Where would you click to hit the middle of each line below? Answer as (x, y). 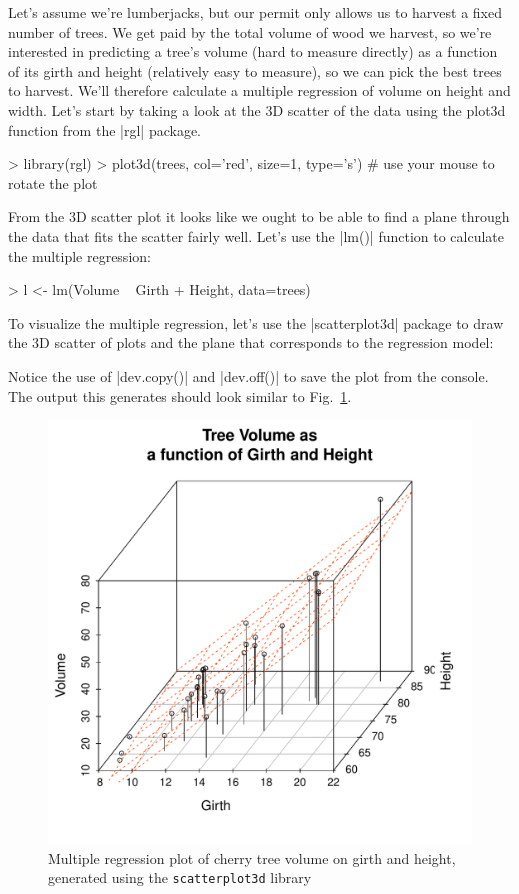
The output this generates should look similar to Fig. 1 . (180, 395)
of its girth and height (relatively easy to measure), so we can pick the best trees (255, 70)
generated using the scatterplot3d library (180, 877)
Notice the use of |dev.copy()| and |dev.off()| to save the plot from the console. (248, 375)
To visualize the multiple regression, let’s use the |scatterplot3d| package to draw (256, 322)
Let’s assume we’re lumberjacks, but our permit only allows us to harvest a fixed (255, 12)
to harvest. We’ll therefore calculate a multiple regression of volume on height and (259, 90)
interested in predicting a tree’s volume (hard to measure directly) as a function (253, 51)
